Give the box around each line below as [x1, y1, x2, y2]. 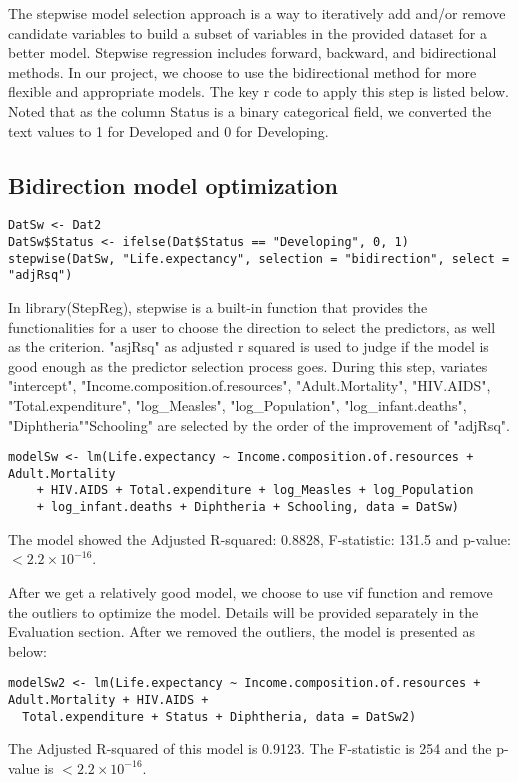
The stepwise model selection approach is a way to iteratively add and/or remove [8, 3, 506, 23]
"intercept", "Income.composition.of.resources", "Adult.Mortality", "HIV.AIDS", [8, 375, 491, 396]
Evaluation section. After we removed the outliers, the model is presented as [8, 621, 475, 642]
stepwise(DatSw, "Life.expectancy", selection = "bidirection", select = [8, 251, 510, 266]
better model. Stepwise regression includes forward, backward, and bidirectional [8, 42, 497, 63]
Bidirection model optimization [8, 169, 338, 200]
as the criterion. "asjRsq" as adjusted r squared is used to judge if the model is [8, 336, 489, 357]
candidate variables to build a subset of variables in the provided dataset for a [8, 22, 487, 43]
